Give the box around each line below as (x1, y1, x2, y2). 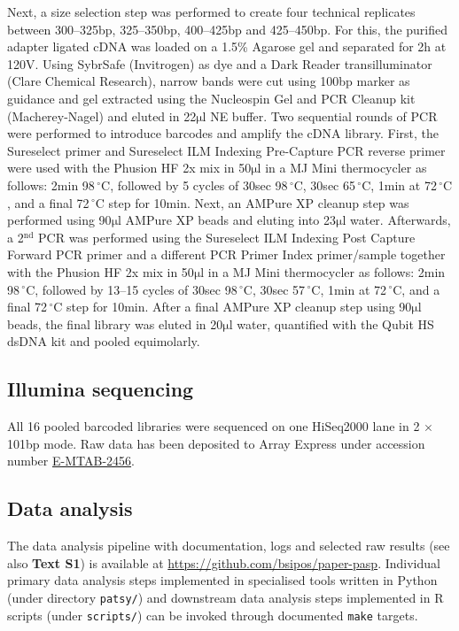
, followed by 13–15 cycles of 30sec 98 (35, 280, 237, 298)
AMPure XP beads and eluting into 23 (125, 211, 336, 229)
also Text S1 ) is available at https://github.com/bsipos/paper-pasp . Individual (7, 553, 440, 572)
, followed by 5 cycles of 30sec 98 (110, 175, 288, 194)
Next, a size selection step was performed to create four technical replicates (7, 3, 416, 20)
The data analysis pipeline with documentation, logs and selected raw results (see (7, 536, 450, 555)
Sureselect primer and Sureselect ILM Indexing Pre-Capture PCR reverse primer (7, 141, 446, 159)
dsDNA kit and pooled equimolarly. (7, 332, 200, 350)
